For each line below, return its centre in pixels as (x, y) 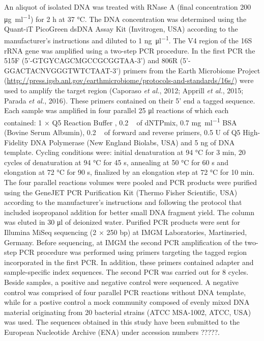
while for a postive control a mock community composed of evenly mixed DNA (127, 302)
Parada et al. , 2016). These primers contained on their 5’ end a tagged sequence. (130, 100)
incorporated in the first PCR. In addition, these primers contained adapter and (129, 262)
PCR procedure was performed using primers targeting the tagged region (133, 252)
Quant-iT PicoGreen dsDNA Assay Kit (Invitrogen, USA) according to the (121, 28)
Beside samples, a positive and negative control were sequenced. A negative (122, 282)
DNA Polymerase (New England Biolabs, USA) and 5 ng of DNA (133, 142)
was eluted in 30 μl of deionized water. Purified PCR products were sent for (122, 222)
